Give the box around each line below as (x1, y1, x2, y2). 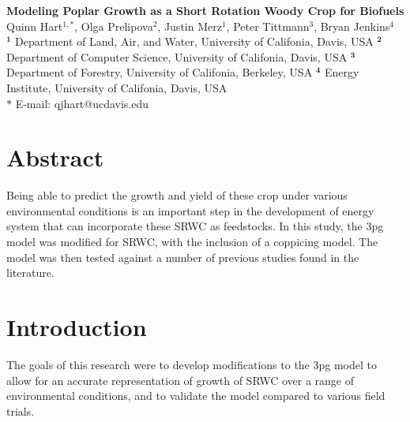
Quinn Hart (6, 17, 63, 34)
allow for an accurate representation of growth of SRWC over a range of (6, 372, 354, 388)
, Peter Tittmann (226, 17, 310, 34)
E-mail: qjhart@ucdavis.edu (15, 95, 149, 111)
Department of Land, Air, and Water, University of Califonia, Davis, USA (15, 33, 374, 50)
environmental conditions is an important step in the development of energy (6, 202, 374, 218)
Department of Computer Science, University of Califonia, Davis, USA (6, 48, 348, 65)
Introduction (6, 311, 147, 343)
